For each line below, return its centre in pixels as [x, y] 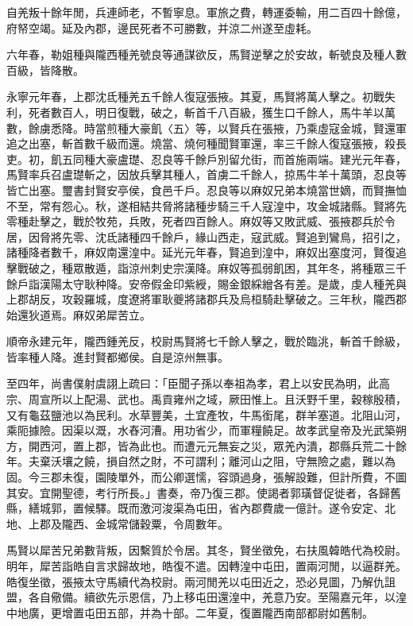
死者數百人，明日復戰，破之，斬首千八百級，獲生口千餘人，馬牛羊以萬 [212, 112]
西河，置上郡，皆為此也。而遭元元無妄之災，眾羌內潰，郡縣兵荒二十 [217, 445]
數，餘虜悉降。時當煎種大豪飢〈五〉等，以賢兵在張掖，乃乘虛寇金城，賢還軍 [206, 128]
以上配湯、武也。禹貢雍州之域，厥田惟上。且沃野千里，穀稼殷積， [234, 399]
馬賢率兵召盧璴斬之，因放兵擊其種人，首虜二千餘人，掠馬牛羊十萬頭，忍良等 [206, 174]
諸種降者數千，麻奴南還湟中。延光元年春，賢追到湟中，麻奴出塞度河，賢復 [201, 252]
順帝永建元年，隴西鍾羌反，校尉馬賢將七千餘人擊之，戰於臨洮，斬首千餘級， [206, 341]
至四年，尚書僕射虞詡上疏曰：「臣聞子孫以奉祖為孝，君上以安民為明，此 [193, 383]
